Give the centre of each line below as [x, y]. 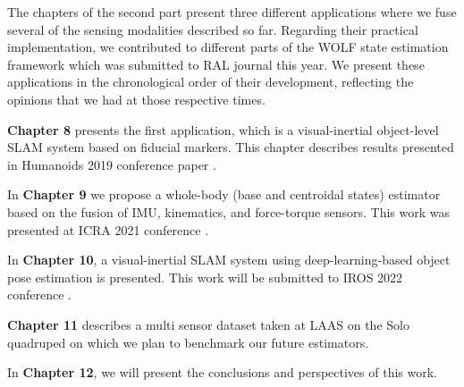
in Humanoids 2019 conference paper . [112, 164]
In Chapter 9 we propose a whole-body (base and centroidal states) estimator [224, 194]
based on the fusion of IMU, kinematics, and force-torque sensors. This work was [229, 211]
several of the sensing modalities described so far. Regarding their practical [213, 29]
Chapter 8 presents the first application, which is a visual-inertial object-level [223, 129]
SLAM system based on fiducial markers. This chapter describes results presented [231, 147]
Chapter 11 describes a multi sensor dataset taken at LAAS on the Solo [208, 324]
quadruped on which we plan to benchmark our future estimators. [188, 342]
